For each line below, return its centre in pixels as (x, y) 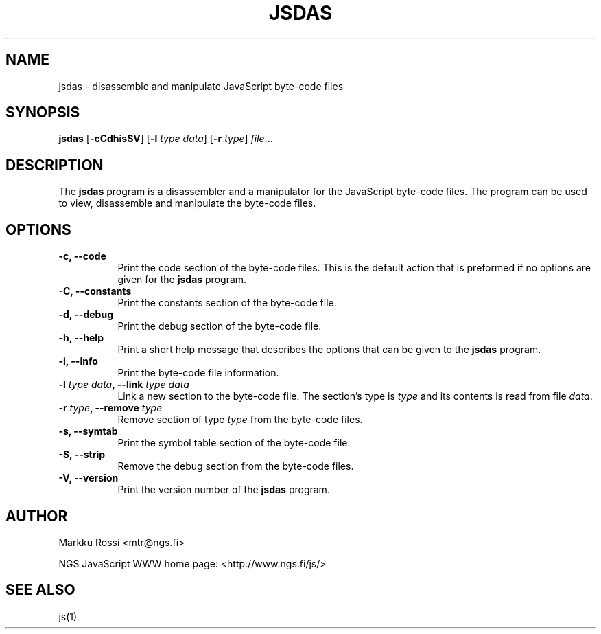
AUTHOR (37, 516)
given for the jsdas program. (182, 280)
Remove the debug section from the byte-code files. (236, 466)
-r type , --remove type (110, 408)
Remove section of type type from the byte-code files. (240, 420)
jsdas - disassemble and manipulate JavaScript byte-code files (201, 86)
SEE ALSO (40, 590)
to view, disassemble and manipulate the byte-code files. (187, 203)
